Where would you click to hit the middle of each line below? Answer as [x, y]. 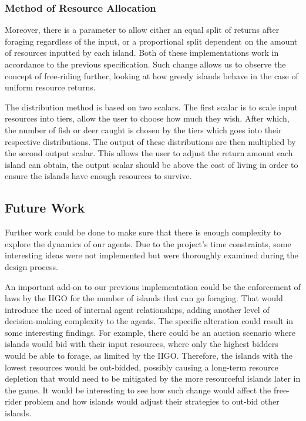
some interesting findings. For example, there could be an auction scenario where [150, 332]
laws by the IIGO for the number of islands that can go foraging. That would [144, 298]
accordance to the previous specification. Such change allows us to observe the [145, 64]
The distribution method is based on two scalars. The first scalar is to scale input [151, 107]
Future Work [45, 208]
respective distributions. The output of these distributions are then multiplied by [150, 141]
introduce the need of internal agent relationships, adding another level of [137, 309]
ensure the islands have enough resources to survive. [98, 176]
